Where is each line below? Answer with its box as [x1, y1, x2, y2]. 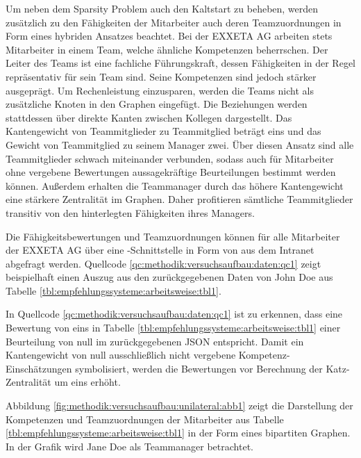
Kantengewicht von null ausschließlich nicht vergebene [6, 347, 236, 362]
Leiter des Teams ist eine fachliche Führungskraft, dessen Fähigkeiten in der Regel [6, 56, 355, 70]
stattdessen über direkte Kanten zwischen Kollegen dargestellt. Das [6, 110, 292, 124]
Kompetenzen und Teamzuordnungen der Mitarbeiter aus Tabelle [6, 411, 284, 426]
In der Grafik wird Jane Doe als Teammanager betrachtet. [6, 439, 253, 453]
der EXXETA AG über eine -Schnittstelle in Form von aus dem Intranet [6, 243, 314, 257]
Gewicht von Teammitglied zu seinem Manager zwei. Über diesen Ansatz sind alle [6, 137, 354, 152]
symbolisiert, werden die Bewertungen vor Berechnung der [75, 361, 323, 375]
